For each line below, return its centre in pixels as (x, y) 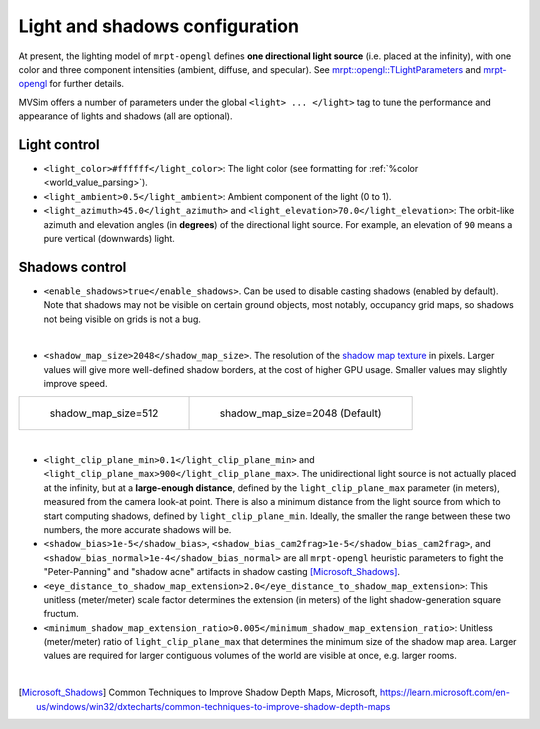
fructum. (61, 614)
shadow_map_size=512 (104, 413)
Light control (59, 144)
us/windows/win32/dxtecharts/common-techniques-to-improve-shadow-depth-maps (213, 706)
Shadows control (72, 266)
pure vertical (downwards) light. (109, 238)
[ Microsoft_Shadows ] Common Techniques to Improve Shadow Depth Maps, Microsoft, (198, 692)
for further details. (87, 84)
